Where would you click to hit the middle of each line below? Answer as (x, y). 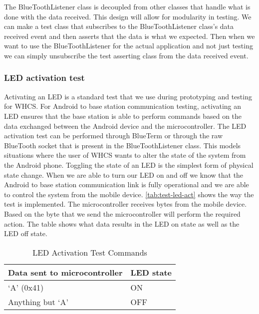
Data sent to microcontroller (65, 272)
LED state (151, 272)
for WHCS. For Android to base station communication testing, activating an (123, 106)
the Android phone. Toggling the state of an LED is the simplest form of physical (129, 164)
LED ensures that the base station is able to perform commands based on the (123, 116)
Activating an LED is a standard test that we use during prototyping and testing (128, 96)
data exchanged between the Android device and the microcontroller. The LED (125, 126)
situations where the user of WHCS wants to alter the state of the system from (125, 155)
